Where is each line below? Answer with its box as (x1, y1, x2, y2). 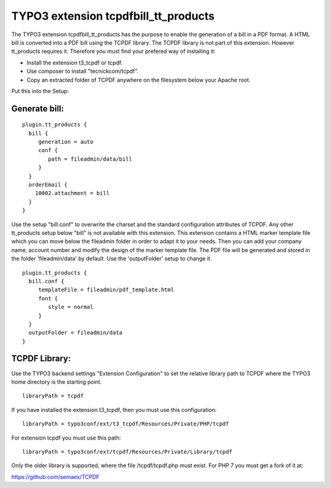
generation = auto (38, 139, 94, 145)
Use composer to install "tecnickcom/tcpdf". (26, 67, 139, 75)
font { (38, 295, 58, 302)
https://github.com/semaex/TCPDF (11, 473, 100, 481)
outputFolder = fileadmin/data (28, 329, 123, 337)
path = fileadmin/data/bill (48, 155, 132, 162)
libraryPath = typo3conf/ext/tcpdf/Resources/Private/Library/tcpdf (22, 448, 232, 455)
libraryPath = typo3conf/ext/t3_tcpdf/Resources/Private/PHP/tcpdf (22, 421, 229, 427)
